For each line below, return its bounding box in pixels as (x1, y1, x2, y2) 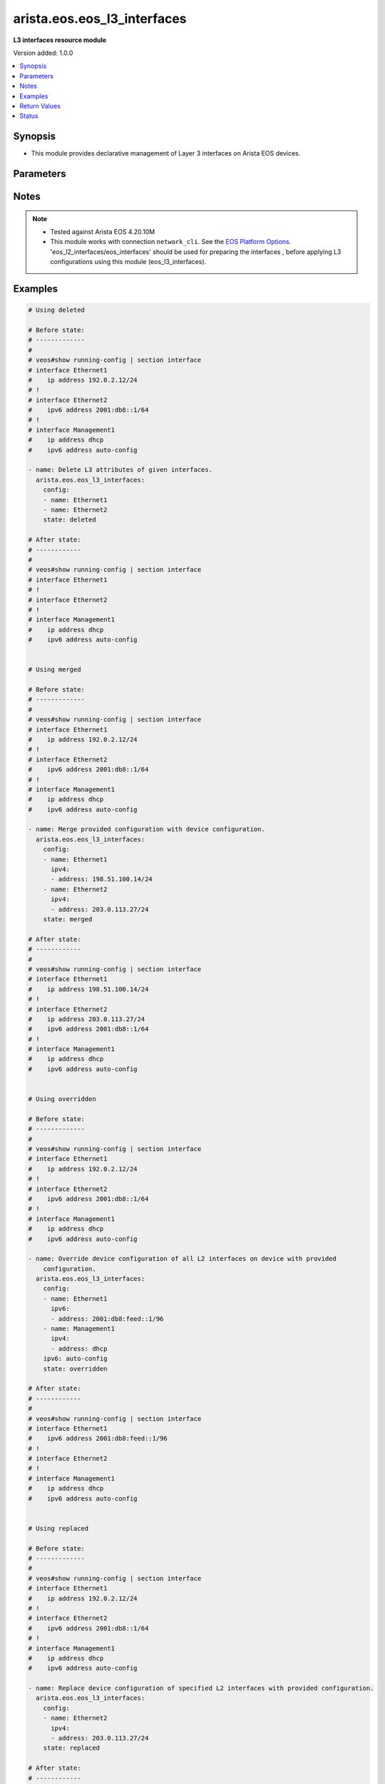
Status (19, 111, 38, 121)
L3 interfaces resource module (13, 36, 107, 44)
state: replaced (43, 1744, 100, 1752)
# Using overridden (28, 1095, 96, 1103)
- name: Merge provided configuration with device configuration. (28, 825, 265, 833)
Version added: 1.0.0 (13, 49, 73, 57)
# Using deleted (28, 306, 86, 314)
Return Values (19, 101, 61, 110)
